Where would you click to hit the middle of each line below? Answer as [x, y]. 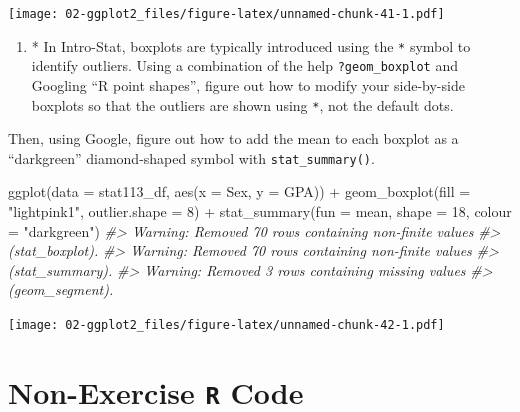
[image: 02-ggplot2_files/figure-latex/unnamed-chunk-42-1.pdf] [226, 325]
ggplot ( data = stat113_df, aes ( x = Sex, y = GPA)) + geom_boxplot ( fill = [239, 191]
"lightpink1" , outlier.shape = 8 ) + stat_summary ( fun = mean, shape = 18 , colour [260, 211]
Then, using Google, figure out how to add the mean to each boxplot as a [233, 138]
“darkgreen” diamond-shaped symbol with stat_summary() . [191, 157]
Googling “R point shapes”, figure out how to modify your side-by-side [248, 84]
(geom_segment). [61, 289]
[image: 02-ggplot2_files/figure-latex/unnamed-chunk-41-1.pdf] [226, 14]
